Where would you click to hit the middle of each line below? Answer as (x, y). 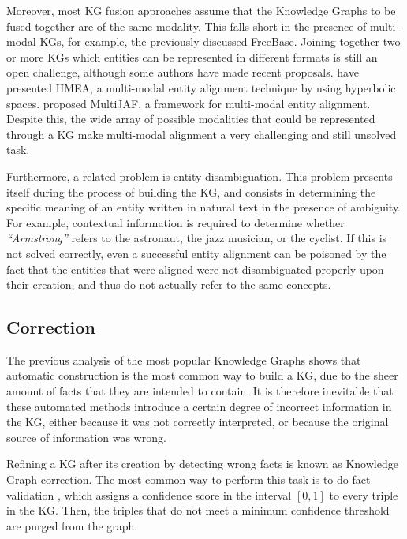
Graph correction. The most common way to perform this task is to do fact (189, 479)
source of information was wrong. (86, 437)
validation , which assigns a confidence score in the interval (149, 494)
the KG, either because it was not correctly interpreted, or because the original (198, 422)
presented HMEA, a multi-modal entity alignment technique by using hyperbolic (201, 87)
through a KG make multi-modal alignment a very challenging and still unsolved (202, 134)
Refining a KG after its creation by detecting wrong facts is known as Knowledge (202, 464)
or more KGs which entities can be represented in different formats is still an (192, 56)
